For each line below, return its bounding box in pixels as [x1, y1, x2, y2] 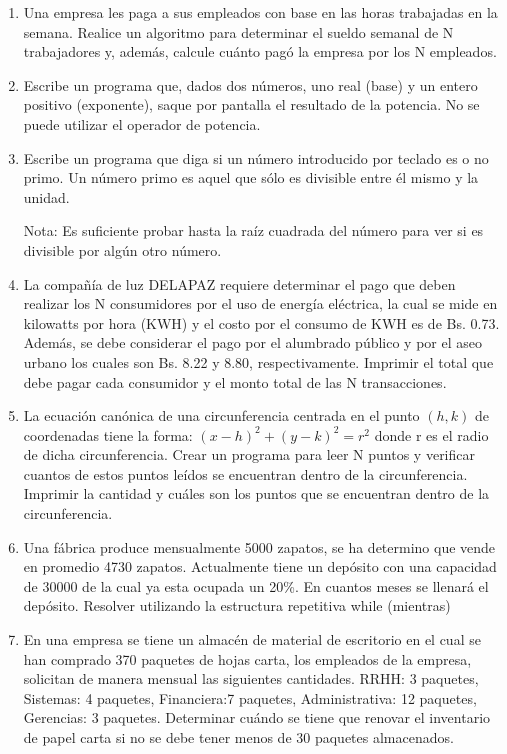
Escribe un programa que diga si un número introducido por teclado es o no [23, 147, 489, 168]
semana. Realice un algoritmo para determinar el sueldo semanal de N [23, 21, 454, 42]
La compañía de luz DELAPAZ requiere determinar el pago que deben [23, 273, 456, 294]
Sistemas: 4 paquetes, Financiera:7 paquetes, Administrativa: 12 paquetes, [23, 687, 477, 708]
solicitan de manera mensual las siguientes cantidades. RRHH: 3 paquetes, [23, 668, 479, 689]
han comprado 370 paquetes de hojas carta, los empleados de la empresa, [23, 648, 472, 669]
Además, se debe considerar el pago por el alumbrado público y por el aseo [23, 332, 483, 353]
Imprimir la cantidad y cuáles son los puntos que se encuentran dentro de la [23, 483, 490, 504]
